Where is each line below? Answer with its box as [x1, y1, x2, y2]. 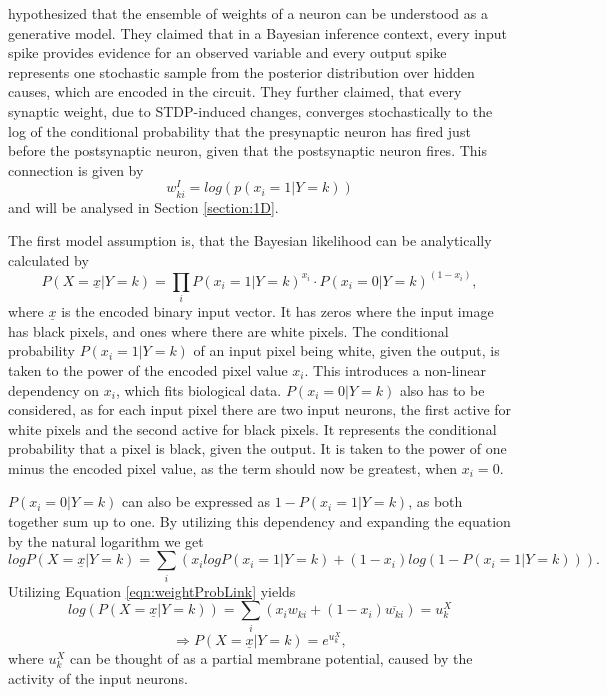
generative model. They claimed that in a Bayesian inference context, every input [8, 22, 507, 43]
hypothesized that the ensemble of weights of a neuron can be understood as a [8, 3, 488, 23]
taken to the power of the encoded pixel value [8, 359, 288, 380]
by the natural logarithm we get [8, 530, 204, 551]
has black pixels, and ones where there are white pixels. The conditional [8, 320, 449, 341]
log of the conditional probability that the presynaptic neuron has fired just [8, 120, 471, 141]
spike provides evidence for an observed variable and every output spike [8, 42, 447, 63]
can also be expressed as [121, 491, 271, 512]
